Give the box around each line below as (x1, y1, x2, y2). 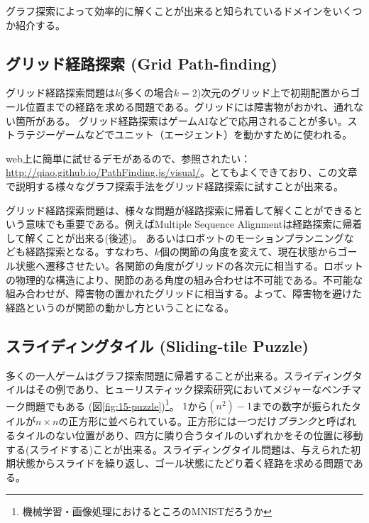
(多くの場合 (120, 85, 174, 100)
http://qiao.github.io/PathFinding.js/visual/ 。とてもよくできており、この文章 (6, 165, 358, 180)
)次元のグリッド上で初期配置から (197, 85, 351, 100)
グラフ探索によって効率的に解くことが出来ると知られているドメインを (6, 4, 333, 18)
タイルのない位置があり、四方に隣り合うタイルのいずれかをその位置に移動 (15, 427, 363, 442)
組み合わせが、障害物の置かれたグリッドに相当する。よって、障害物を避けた (6, 286, 362, 301)
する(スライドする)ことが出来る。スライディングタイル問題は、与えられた (6, 441, 351, 456)
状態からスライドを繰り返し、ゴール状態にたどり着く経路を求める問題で (15, 456, 353, 470)
